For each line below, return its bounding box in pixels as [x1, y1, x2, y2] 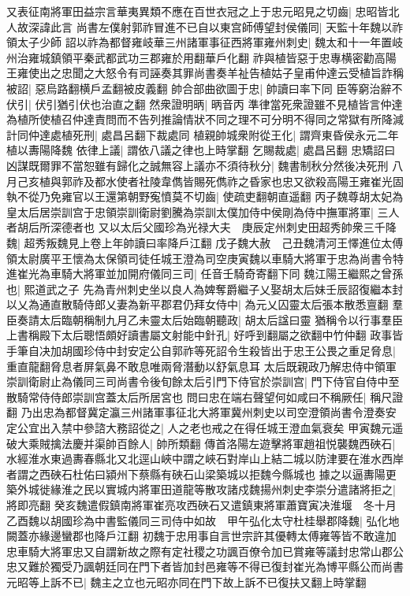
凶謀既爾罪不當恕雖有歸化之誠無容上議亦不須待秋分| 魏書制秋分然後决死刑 [6, 157, 389, 173]
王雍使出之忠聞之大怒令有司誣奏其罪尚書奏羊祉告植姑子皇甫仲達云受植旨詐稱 [6, 65, 404, 81]
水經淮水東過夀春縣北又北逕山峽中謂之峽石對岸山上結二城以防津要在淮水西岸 [6, 450, 404, 467]
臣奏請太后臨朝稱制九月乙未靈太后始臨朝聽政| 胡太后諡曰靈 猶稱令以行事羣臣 [6, 311, 404, 328]
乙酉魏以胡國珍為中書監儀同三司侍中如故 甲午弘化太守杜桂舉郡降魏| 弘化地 [6, 512, 400, 528]
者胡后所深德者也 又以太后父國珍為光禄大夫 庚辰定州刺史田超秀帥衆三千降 [6, 219, 397, 235]
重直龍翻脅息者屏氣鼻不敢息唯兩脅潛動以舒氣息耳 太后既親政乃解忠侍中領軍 [6, 357, 397, 374]
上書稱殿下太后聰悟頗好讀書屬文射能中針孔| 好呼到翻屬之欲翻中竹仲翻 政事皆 [6, 327, 404, 343]
